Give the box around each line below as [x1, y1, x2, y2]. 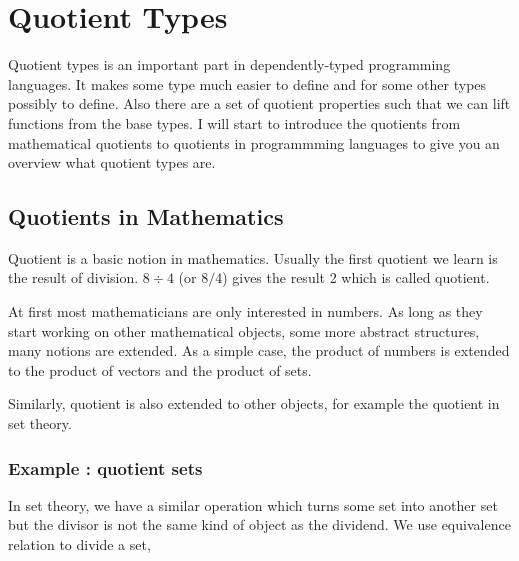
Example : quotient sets [8, 455, 203, 480]
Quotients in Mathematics [8, 201, 284, 232]
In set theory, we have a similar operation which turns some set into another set [8, 494, 498, 515]
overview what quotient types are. [8, 152, 216, 173]
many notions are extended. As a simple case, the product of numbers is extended [8, 340, 510, 361]
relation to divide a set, [8, 534, 151, 555]
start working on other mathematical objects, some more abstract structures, [8, 320, 480, 341]
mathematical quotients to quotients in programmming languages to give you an [8, 132, 500, 153]
